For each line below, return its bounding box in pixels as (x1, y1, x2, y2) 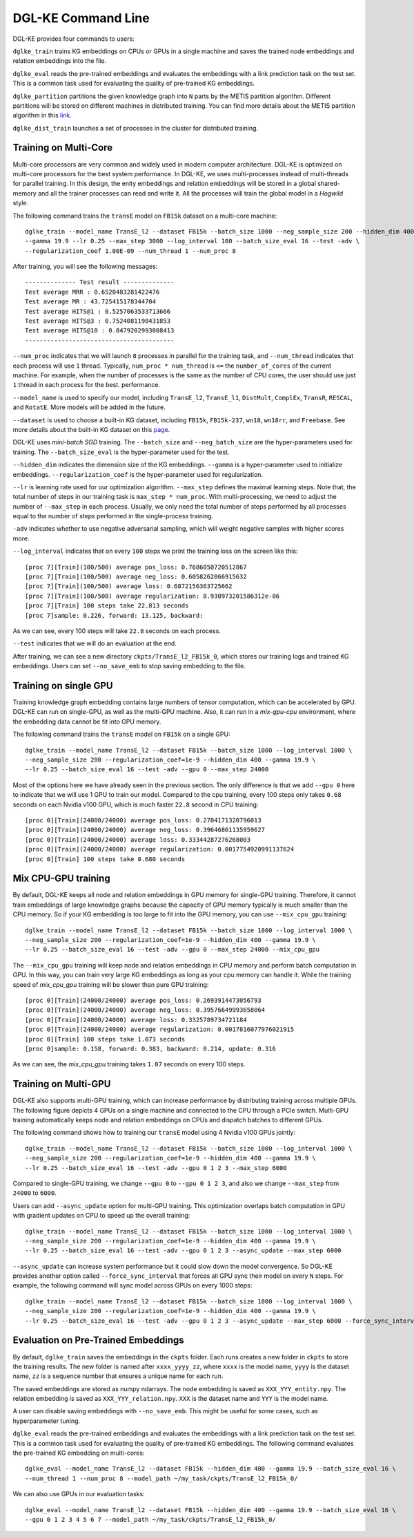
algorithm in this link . (12, 111, 72, 120)
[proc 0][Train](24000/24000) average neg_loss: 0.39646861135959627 (25, 826, 266, 834)
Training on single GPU (12, 679, 113, 691)
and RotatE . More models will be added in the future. (12, 403, 166, 411)
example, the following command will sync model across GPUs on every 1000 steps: (12, 1281, 253, 1290)
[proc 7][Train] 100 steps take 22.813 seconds (25, 602, 189, 610)
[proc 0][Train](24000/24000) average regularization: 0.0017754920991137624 (25, 845, 295, 854)
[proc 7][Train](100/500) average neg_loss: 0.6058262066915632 (25, 573, 248, 581)
